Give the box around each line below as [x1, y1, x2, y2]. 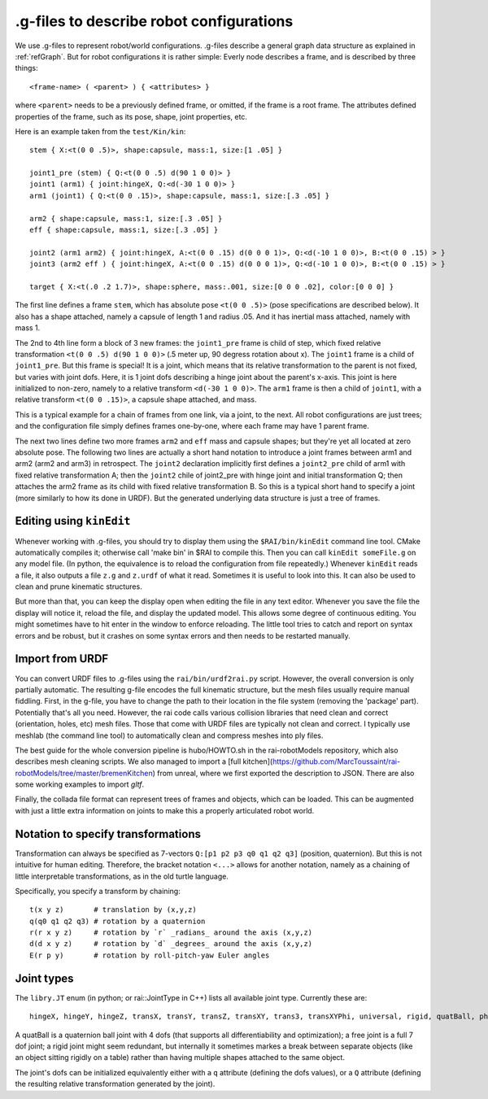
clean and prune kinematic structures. [15, 582, 142, 591]
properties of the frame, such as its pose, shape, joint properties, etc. [15, 111, 248, 121]
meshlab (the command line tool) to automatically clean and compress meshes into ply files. [15, 730, 324, 740]
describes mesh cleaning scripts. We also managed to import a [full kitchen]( [15, 757, 273, 766]
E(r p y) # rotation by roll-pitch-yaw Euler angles [29, 950, 270, 960]
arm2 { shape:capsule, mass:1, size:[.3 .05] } [29, 214, 223, 223]
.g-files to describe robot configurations [15, 12, 294, 30]
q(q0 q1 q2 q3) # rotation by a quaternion [29, 916, 206, 926]
